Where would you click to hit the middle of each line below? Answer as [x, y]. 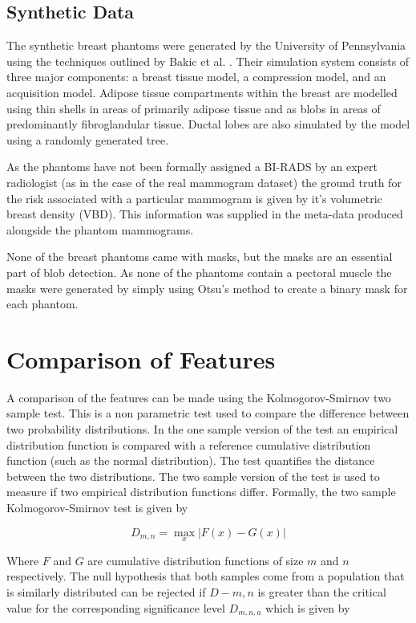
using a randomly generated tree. [88, 139]
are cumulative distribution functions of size [196, 560]
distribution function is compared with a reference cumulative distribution [189, 444]
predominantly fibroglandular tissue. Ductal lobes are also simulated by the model [208, 124]
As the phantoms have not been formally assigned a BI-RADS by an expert [192, 167]
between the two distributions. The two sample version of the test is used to [193, 476]
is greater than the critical [322, 591]
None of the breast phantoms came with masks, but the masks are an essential [200, 257]
